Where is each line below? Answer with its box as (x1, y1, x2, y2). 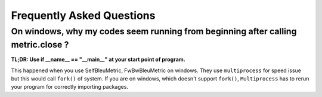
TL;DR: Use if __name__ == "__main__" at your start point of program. (11, 56, 186, 63)
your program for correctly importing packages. (11, 83, 128, 90)
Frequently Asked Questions (11, 9, 156, 22)
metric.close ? (11, 39, 69, 50)
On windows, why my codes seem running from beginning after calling (11, 26, 297, 37)
